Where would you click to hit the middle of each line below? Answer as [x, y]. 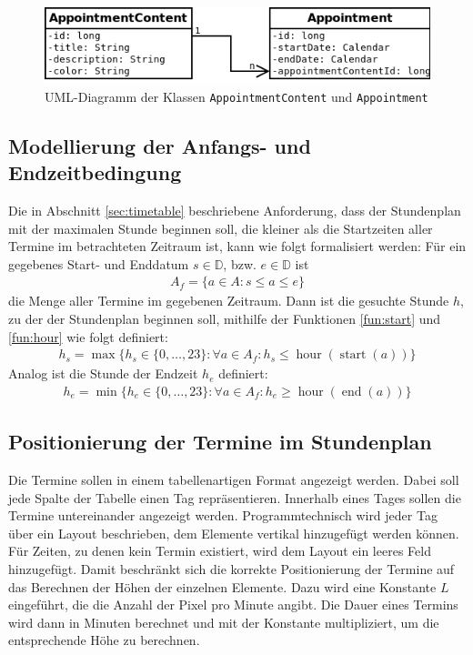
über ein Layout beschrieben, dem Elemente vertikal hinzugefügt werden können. [234, 533]
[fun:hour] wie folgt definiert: [88, 336]
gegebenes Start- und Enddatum [99, 263]
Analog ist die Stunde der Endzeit [103, 373]
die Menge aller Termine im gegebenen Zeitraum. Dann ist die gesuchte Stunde [229, 301]
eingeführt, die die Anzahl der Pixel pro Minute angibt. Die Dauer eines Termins [233, 605]
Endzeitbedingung [95, 172]
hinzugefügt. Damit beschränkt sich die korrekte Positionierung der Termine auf [231, 569]
